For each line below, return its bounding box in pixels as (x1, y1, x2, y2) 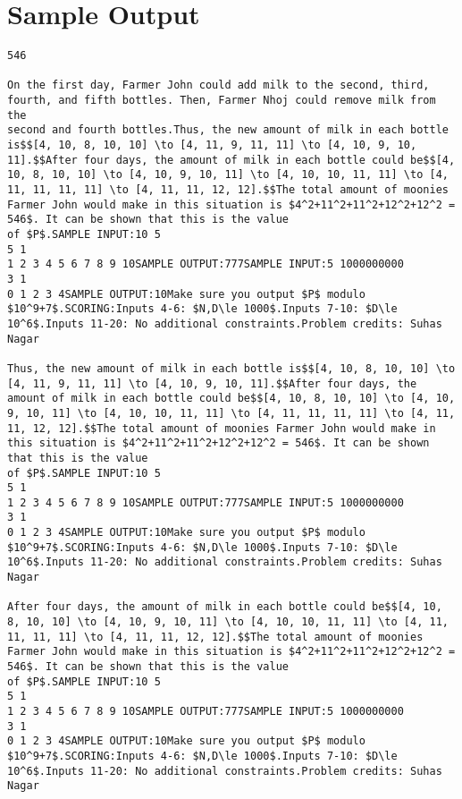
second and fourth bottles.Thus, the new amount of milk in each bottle (7, 123, 449, 137)
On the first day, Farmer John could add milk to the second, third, (7, 79, 430, 92)
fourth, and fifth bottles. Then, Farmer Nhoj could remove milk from (7, 94, 436, 107)
